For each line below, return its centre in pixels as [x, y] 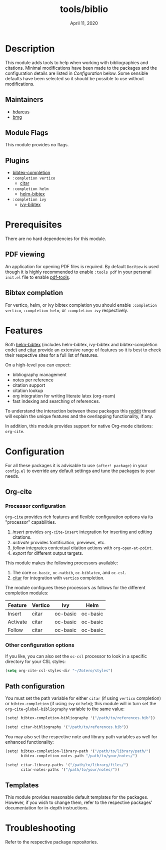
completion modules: [27, 593]
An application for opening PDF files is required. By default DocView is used [82, 266]
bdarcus [21, 112]
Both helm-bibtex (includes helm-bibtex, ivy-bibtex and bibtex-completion [81, 344]
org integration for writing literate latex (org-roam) [64, 396]
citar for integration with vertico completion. [58, 578]
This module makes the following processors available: [62, 563]
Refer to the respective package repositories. [52, 842]
